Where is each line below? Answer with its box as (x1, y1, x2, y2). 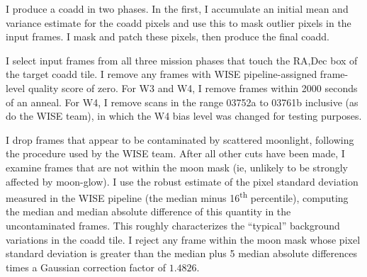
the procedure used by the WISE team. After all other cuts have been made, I (6, 146, 345, 161)
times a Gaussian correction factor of (6, 259, 166, 274)
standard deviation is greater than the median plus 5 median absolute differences (6, 246, 357, 261)
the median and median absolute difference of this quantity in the (6, 204, 291, 219)
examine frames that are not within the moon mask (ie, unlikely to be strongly (6, 159, 348, 174)
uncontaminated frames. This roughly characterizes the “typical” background (6, 217, 340, 232)
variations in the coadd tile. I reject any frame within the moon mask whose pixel (6, 232, 361, 247)
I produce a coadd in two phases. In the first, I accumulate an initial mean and (6, 1, 349, 16)
